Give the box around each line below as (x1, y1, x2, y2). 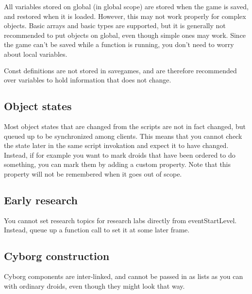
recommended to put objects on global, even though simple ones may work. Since (4, 30, 246, 40)
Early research (4, 192, 78, 207)
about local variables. (4, 49, 67, 59)
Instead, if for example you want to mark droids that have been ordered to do (4, 149, 235, 160)
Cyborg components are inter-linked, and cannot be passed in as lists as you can (4, 271, 243, 281)
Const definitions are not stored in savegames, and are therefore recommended (4, 65, 237, 75)
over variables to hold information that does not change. (4, 75, 171, 85)
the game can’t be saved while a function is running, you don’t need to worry (4, 39, 234, 49)
